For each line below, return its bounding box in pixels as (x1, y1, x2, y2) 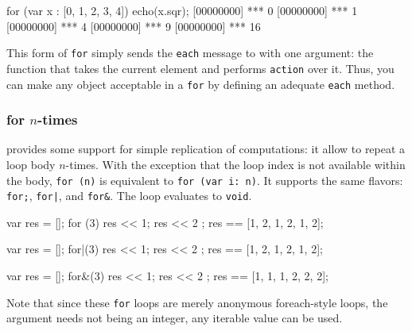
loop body (6, 156, 56, 172)
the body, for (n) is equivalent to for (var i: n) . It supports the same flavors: (6, 171, 403, 188)
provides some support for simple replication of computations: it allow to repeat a (6, 140, 406, 157)
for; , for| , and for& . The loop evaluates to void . (6, 187, 252, 204)
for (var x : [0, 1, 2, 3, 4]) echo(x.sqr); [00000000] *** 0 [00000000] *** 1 (6, 2, 358, 18)
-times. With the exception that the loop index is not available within (65, 156, 406, 172)
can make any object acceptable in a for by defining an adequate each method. (6, 75, 395, 92)
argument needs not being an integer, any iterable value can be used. (6, 310, 343, 326)
